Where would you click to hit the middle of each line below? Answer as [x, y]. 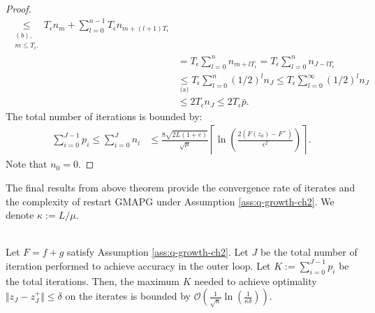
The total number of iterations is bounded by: [104, 116]
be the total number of [309, 252]
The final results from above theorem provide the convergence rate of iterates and [181, 187]
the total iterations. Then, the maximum [93, 281]
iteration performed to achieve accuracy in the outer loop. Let [138, 265]
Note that [27, 164]
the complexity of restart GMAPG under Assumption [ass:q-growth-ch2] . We [170, 201]
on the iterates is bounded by [128, 296]
